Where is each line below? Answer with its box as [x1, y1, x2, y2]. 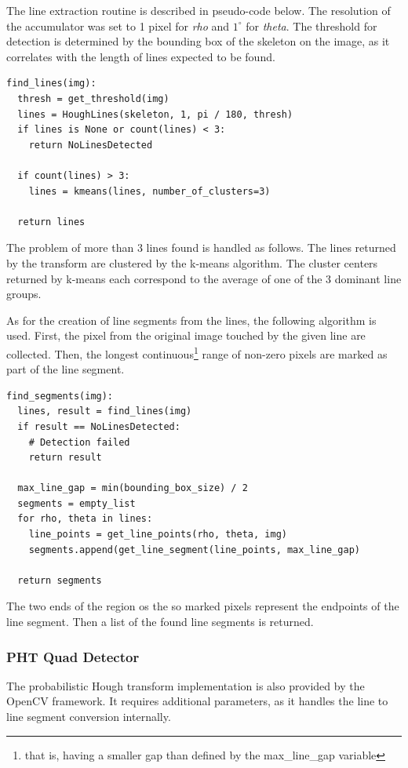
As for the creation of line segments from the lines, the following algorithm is [6, 311, 377, 328]
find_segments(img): [6, 390, 114, 402]
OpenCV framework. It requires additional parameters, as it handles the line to [6, 693, 388, 709]
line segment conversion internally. [6, 708, 171, 725]
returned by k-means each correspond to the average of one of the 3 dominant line [6, 270, 402, 286]
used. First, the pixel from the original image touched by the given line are [6, 327, 366, 344]
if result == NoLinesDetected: [17, 420, 180, 432]
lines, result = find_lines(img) [17, 406, 192, 417]
